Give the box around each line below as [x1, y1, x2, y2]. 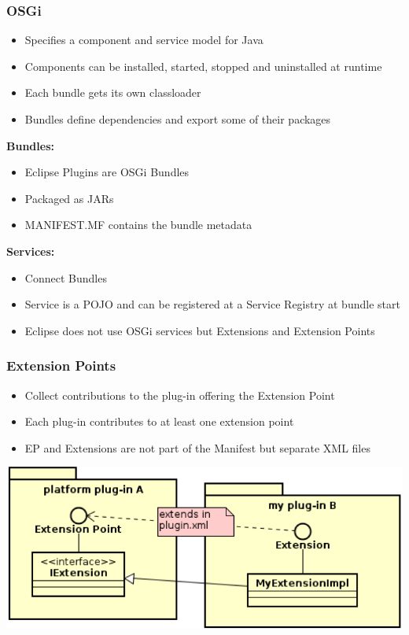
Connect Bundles [24, 269, 107, 286]
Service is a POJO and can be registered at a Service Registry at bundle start [24, 296, 400, 312]
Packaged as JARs [24, 190, 114, 206]
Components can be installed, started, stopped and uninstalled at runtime [24, 57, 382, 74]
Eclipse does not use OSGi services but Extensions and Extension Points [24, 322, 375, 338]
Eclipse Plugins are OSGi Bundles [24, 164, 190, 180]
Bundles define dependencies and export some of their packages [24, 111, 331, 127]
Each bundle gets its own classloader [24, 84, 201, 101]
